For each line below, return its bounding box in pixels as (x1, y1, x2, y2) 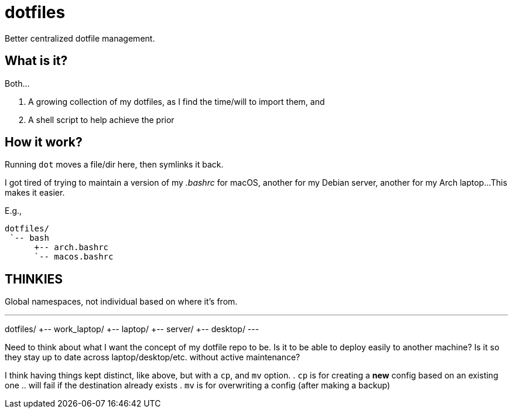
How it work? (5, 135, 83, 150)
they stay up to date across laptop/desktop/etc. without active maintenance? (5, 352, 300, 363)
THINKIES (5, 271, 63, 286)
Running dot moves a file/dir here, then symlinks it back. (5, 159, 224, 170)
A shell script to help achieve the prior (28, 114, 175, 125)
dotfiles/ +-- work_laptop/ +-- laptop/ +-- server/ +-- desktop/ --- (5, 324, 259, 335)
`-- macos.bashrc (34, 252, 114, 262)
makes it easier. (5, 187, 65, 198)
